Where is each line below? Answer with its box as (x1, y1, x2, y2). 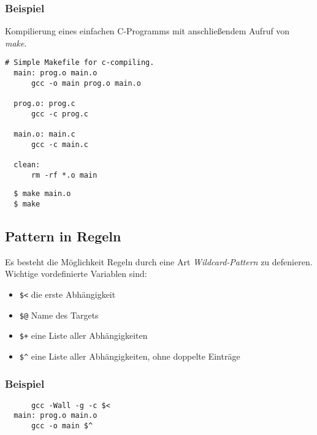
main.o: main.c (13, 130, 75, 138)
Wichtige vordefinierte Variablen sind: (5, 267, 147, 280)
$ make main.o (13, 189, 71, 199)
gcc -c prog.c (31, 109, 89, 118)
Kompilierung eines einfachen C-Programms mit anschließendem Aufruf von (5, 25, 290, 37)
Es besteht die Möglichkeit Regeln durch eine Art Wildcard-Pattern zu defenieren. (5, 255, 313, 268)
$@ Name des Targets (19, 308, 99, 321)
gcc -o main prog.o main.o (31, 78, 141, 88)
